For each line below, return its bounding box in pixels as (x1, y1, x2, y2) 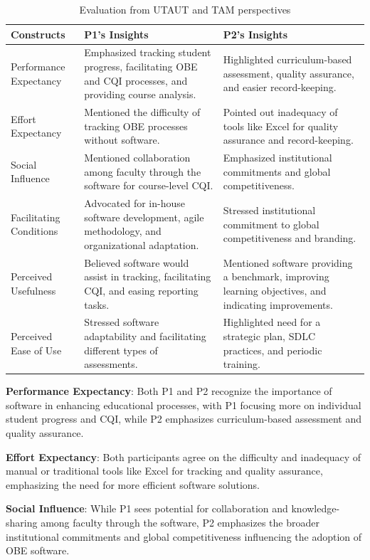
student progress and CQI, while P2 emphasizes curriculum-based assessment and (6, 411, 362, 426)
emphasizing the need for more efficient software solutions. (6, 477, 260, 492)
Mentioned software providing (223, 255, 353, 270)
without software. (84, 132, 160, 147)
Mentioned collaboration (84, 150, 191, 165)
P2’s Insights (223, 26, 288, 41)
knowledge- (291, 501, 340, 516)
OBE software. (6, 543, 70, 558)
